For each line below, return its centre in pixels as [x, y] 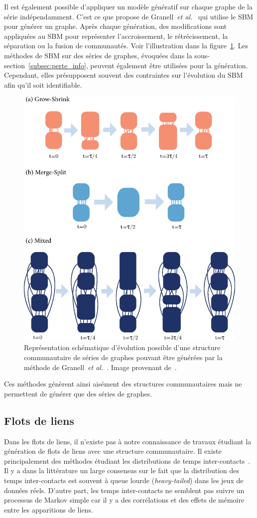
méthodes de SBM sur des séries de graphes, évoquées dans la [98, 55]
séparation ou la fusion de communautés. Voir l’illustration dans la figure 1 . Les [126, 46]
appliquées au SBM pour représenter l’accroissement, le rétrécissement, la [116, 36]
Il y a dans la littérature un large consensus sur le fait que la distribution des [122, 470]
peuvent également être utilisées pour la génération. [169, 65]
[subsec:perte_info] [57, 65]
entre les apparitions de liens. [49, 509]
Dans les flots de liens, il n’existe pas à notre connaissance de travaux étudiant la [128, 441]
